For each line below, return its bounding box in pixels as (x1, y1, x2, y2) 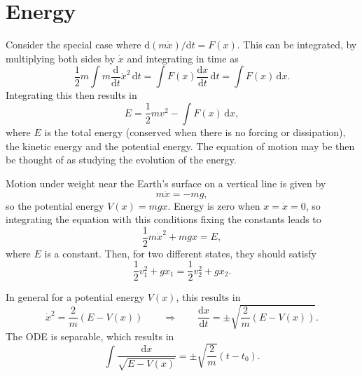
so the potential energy (6, 198, 104, 213)
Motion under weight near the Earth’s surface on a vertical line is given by (6, 175, 326, 190)
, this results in (176, 290, 241, 304)
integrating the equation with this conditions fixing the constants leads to (6, 212, 321, 227)
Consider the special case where (6, 37, 141, 52)
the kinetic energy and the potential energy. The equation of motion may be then (6, 138, 355, 153)
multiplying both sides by (6, 51, 116, 65)
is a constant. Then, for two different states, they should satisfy (44, 246, 316, 260)
